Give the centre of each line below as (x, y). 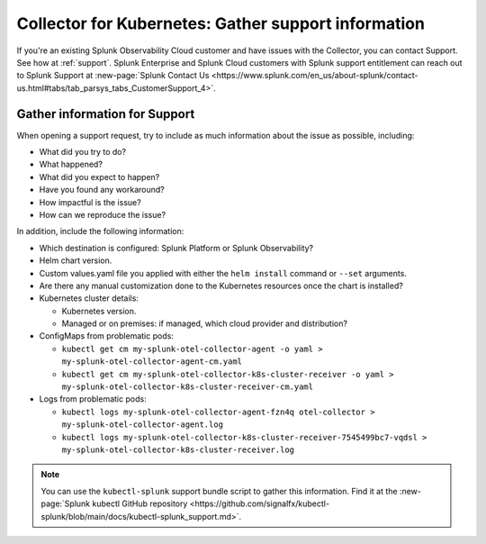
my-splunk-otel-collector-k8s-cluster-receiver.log (178, 450)
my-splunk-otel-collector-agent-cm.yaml (152, 362)
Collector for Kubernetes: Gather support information (220, 23)
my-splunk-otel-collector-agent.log (143, 425)
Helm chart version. (76, 260)
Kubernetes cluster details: (89, 298)
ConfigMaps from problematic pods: (107, 336)
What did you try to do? (82, 152)
